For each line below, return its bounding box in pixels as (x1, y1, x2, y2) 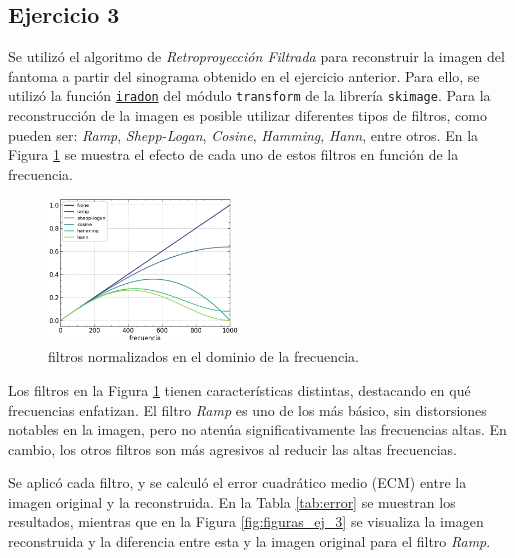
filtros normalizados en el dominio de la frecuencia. (48, 346, 359, 367)
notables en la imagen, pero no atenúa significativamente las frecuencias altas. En (8, 419, 507, 440)
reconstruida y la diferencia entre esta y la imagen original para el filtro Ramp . (8, 531, 491, 552)
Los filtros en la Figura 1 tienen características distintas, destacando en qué (8, 379, 471, 400)
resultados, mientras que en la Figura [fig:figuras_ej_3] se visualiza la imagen (8, 511, 484, 532)
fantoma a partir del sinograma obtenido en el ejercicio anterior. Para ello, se (8, 65, 480, 86)
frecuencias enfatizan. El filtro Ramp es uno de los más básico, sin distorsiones (8, 399, 487, 420)
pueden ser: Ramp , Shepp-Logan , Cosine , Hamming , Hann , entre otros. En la (8, 124, 479, 145)
